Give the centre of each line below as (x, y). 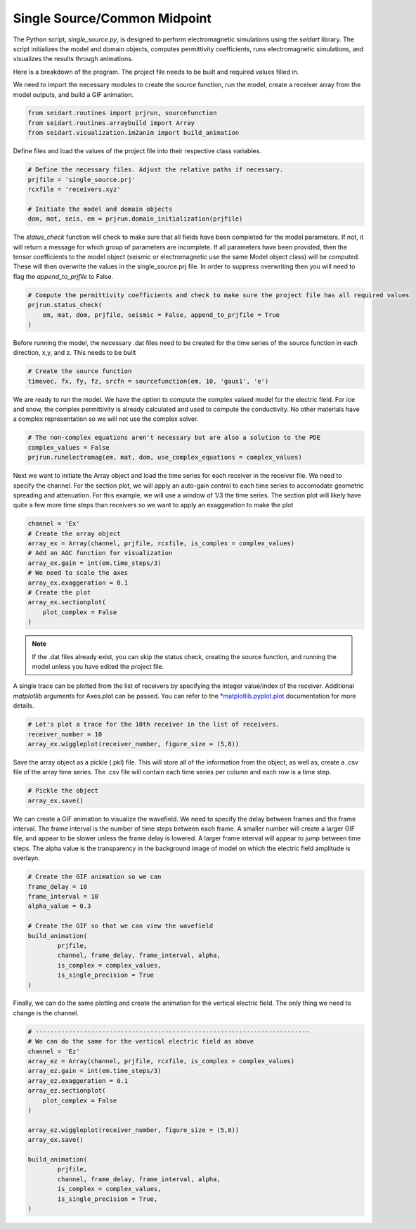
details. (24, 705)
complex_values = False (69, 447)
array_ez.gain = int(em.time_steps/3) (95, 1071)
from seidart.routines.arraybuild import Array (111, 123)
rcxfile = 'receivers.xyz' (74, 189)
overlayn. (26, 858)
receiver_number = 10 (65, 734)
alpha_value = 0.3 (59, 906)
